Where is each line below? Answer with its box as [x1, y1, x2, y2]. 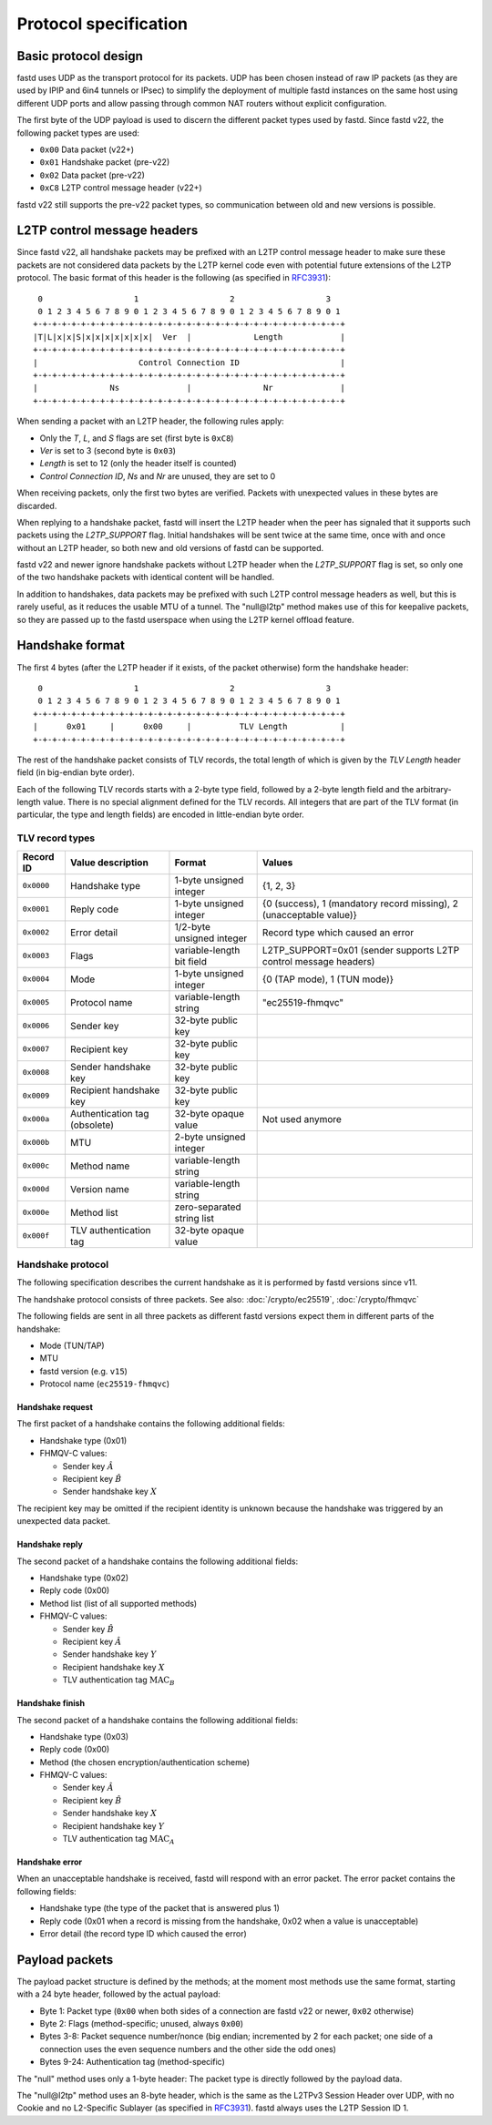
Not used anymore [261, 1112, 342, 1125]
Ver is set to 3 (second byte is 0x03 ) [39, 444, 177, 455]
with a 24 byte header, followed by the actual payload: [16, 1988, 220, 1999]
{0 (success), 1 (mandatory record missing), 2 [261, 897, 459, 910]
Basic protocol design [16, 48, 143, 64]
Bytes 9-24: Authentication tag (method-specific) [39, 2057, 225, 2068]
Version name [69, 1182, 129, 1195]
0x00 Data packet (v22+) [39, 144, 135, 155]
